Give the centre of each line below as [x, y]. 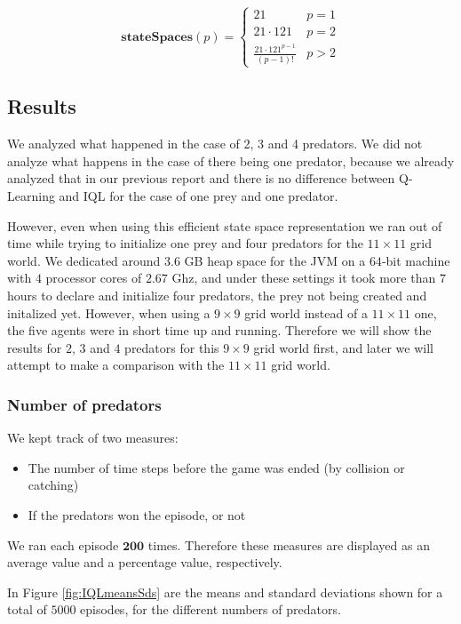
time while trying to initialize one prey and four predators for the [185, 243]
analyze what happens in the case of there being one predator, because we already [231, 160]
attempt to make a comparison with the [116, 365]
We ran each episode [63, 544]
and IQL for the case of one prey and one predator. [199, 195]
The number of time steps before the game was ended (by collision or [216, 467]
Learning [31, 195]
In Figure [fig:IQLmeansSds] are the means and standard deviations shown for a [225, 592]
